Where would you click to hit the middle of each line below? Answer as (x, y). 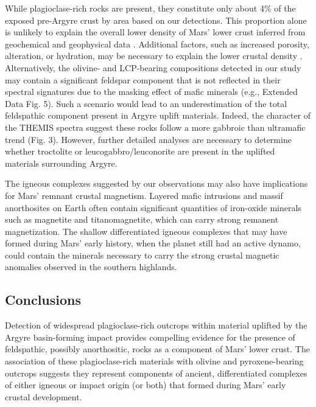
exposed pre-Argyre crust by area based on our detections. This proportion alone (156, 20)
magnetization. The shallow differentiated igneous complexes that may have (146, 231)
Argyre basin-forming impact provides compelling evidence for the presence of (150, 337)
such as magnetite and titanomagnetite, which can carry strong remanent (142, 219)
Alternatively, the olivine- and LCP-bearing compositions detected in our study (153, 67)
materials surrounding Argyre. (61, 163)
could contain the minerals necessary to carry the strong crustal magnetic (142, 255)
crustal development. (44, 396)
